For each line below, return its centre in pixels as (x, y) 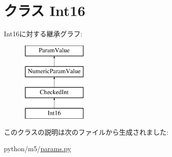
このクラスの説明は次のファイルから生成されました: (86, 132)
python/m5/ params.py (38, 149)
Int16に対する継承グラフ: (43, 34)
